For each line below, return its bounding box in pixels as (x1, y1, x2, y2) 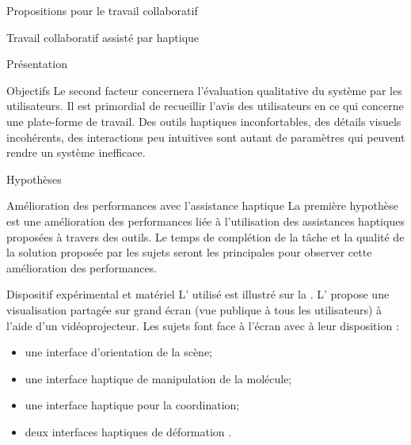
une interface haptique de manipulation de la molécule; (25, 370, 292, 386)
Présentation (6, 55, 67, 72)
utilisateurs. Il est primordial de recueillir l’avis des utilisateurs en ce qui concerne (6, 97, 404, 114)
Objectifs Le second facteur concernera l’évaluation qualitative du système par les (6, 82, 402, 98)
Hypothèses (6, 170, 62, 187)
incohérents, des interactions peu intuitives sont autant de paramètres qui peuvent (6, 128, 405, 145)
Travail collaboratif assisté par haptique (6, 29, 200, 45)
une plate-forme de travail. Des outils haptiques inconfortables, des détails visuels (6, 112, 401, 129)
